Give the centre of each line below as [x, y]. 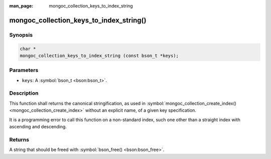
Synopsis [21, 35]
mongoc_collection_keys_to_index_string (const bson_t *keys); [99, 56]
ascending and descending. [38, 127]
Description [24, 93]
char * [28, 49]
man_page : [21, 6]
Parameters [24, 70]
